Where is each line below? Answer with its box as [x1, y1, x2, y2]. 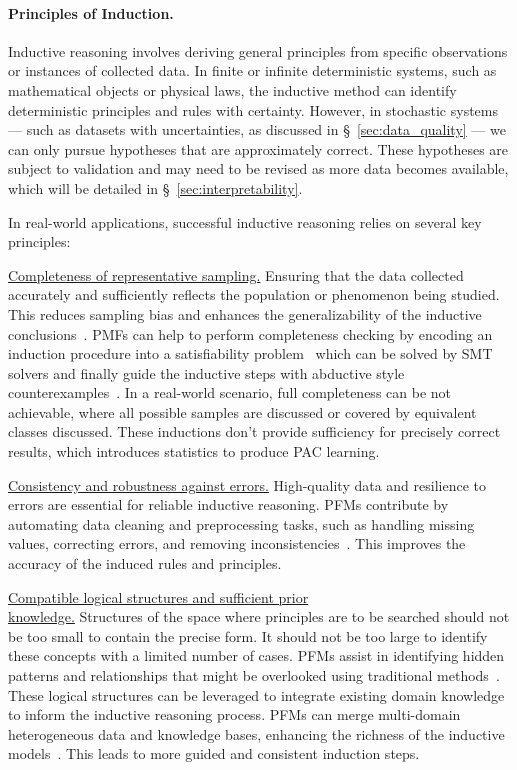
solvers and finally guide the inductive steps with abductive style [8, 362, 405, 383]
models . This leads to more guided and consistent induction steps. [8, 743, 420, 764]
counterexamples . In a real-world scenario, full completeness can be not [8, 382, 452, 403]
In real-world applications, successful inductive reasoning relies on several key [8, 211, 482, 232]
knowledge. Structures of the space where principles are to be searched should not [8, 606, 510, 627]
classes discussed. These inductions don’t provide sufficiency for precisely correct [8, 421, 501, 442]
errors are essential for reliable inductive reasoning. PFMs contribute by [8, 494, 449, 515]
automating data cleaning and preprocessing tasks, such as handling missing [8, 513, 475, 534]
